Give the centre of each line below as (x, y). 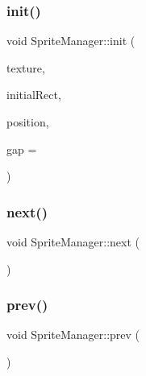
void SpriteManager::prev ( (73, 335)
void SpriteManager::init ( (71, 41)
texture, (26, 67)
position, (28, 122)
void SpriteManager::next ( (73, 242)
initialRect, (34, 95)
